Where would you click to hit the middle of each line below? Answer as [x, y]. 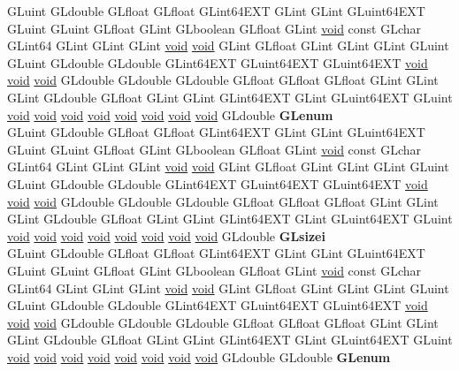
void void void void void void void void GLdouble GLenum [170, 114]
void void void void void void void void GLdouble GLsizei [166, 235]
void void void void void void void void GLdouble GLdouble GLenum [199, 356]
